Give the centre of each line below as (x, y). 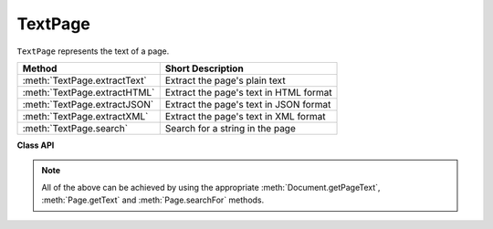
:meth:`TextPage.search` (75, 128)
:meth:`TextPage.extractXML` (85, 116)
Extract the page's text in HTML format (248, 92)
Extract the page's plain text (226, 80)
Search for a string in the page (230, 128)
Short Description (204, 68)
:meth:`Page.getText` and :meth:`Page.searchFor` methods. (153, 200)
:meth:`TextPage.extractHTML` (89, 92)
